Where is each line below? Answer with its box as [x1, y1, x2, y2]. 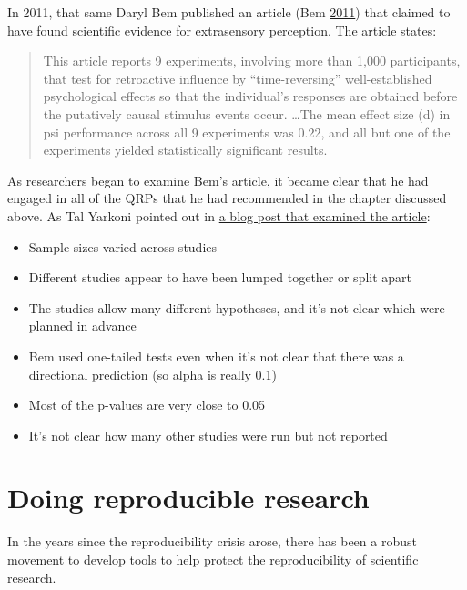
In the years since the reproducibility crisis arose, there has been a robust [7, 532, 417, 551]
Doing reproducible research [7, 479, 370, 516]
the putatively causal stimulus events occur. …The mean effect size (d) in [43, 104, 451, 123]
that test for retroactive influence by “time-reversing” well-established [43, 68, 432, 87]
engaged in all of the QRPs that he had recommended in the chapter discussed [7, 188, 447, 208]
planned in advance [28, 316, 137, 335]
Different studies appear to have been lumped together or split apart [28, 268, 412, 287]
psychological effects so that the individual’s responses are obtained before [43, 86, 458, 106]
